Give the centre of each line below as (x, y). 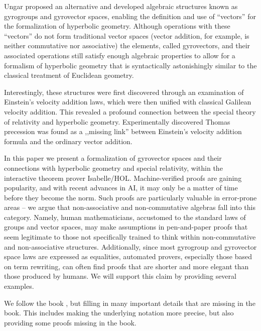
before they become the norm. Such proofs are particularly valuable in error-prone (130, 197)
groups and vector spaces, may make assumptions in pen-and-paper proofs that (126, 227)
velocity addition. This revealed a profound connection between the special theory (130, 111)
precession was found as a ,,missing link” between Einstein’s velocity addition (123, 131)
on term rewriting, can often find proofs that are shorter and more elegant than (126, 266)
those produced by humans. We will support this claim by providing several (120, 276)
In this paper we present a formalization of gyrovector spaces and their (113, 158)
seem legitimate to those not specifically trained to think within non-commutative (130, 237)
